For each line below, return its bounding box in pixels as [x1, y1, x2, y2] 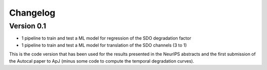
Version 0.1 [9, 22, 46, 30]
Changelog [9, 7, 55, 18]
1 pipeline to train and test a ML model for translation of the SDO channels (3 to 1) [21, 42, 187, 48]
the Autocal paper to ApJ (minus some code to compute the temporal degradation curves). [9, 58, 194, 64]
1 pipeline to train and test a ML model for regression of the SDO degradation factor [21, 35, 191, 41]
